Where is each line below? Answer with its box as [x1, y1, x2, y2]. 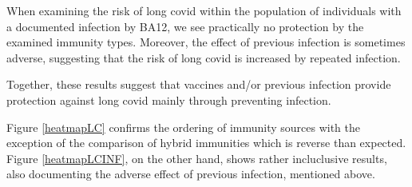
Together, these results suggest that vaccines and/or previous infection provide [6, 76, 391, 93]
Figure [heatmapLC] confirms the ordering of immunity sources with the [6, 118, 361, 135]
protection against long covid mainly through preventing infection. [6, 91, 331, 108]
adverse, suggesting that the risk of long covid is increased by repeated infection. [6, 49, 401, 66]
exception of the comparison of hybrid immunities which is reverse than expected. [6, 134, 406, 151]
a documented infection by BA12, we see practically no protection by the [6, 18, 364, 34]
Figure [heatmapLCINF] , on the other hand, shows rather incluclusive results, [6, 149, 387, 166]
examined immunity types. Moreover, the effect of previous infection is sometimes [6, 34, 406, 50]
